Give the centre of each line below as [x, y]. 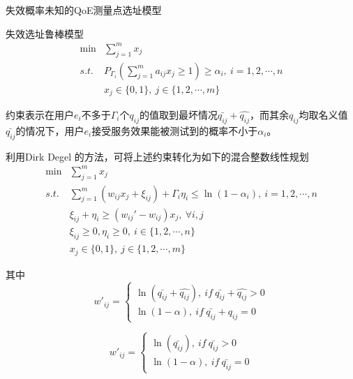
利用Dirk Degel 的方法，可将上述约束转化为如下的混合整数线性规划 [157, 156]
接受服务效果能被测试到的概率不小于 [175, 130]
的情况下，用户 [50, 130]
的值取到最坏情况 [178, 115]
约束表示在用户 [40, 115]
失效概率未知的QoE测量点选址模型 [84, 10]
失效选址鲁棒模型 [45, 33]
